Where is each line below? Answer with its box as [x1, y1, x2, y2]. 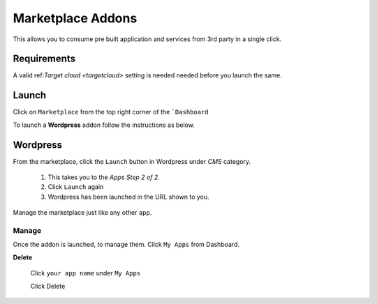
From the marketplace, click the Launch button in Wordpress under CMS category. [13, 157, 251, 165]
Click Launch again [47, 183, 104, 191]
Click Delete [30, 282, 66, 290]
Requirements [13, 53, 76, 65]
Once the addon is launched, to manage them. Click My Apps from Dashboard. [13, 241, 240, 249]
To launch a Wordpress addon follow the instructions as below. [13, 121, 195, 129]
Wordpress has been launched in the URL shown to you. [47, 192, 209, 201]
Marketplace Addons [13, 10, 138, 26]
